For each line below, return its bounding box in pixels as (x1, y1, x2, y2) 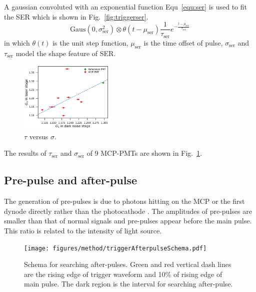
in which (4, 37, 30, 48)
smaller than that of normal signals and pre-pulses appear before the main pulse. (4, 215, 252, 226)
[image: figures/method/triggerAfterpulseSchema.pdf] (24, 244, 207, 252)
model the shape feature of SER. (15, 48, 116, 58)
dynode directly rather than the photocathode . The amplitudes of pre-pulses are (4, 205, 252, 216)
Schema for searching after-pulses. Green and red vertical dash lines (24, 259, 231, 269)
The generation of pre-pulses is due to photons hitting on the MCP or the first (4, 196, 245, 206)
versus (29, 131, 48, 141)
